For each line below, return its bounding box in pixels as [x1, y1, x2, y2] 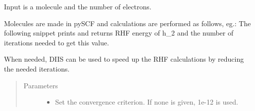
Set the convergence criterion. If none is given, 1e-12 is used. [55, 97, 238, 107]
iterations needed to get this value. [4, 37, 109, 47]
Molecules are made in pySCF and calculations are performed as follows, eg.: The [4, 18, 251, 28]
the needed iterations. [4, 63, 70, 74]
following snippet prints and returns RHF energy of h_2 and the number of [4, 28, 234, 38]
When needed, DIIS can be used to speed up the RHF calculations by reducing [4, 54, 244, 64]
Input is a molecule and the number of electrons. [4, 1, 152, 11]
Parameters [23, 80, 58, 90]
